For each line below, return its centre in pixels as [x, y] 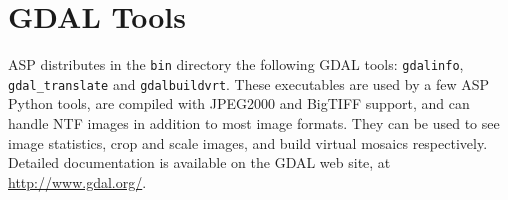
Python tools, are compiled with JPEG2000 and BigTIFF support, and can [239, 103]
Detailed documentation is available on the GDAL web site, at [199, 162]
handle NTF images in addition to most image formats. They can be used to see [254, 123]
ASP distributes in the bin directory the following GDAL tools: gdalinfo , [236, 64]
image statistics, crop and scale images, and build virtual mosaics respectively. [248, 142]
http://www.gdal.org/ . [77, 181]
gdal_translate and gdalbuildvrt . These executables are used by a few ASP [248, 83]
